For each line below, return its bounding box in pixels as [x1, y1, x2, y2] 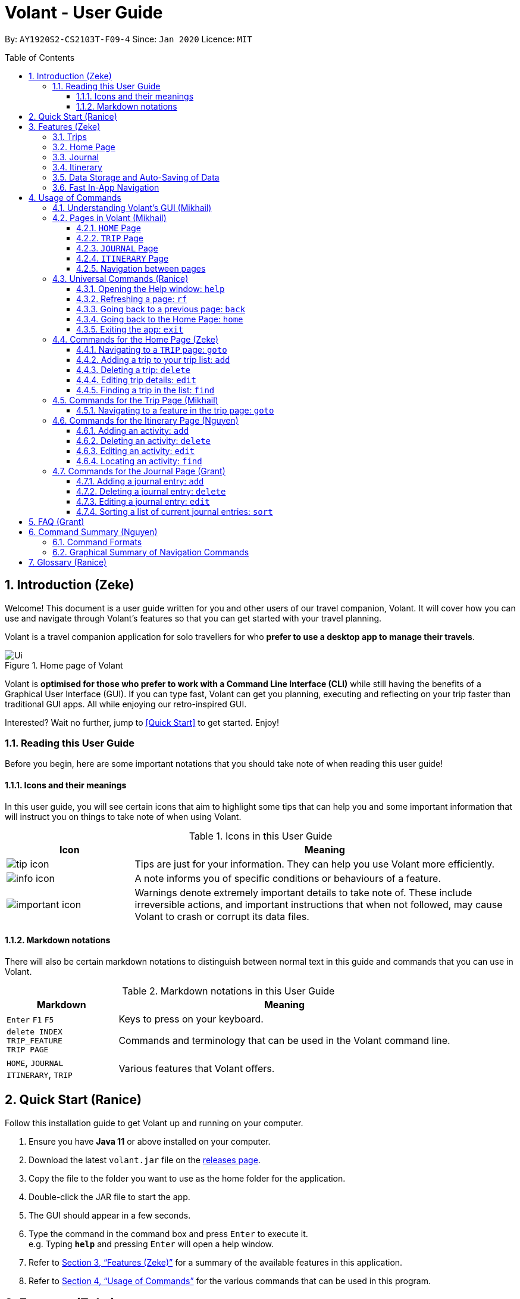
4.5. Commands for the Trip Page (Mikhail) [52, 394, 218, 405]
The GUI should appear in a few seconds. [29, 1210, 191, 1220]
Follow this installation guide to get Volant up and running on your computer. [5, 1117, 303, 1128]
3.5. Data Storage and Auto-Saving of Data [52, 172, 220, 182]
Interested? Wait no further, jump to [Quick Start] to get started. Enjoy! [5, 717, 279, 728]
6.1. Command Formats [52, 536, 142, 547]
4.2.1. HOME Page [76, 222, 141, 233]
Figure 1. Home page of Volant [5, 660, 123, 670]
